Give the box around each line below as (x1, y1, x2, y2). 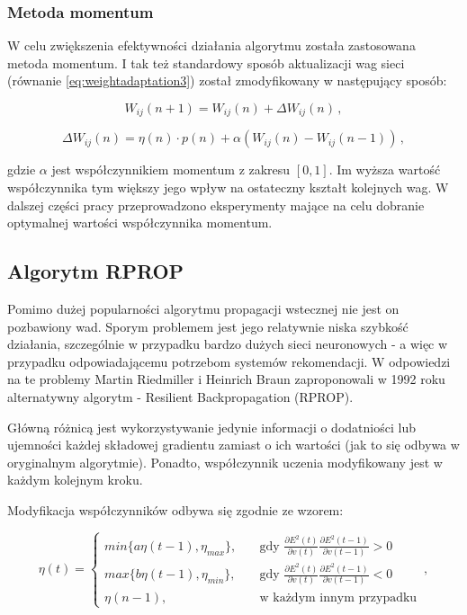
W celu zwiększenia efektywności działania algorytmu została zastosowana (7, 36, 416, 55)
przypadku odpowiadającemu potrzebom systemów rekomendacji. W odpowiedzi (7, 352, 451, 370)
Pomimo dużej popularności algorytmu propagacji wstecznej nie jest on (7, 299, 400, 318)
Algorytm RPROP (7, 257, 184, 285)
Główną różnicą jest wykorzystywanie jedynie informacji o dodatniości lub (7, 417, 416, 436)
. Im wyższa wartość (328, 160, 441, 179)
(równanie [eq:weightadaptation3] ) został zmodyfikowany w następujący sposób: (7, 71, 447, 90)
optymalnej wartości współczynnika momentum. (7, 213, 273, 232)
